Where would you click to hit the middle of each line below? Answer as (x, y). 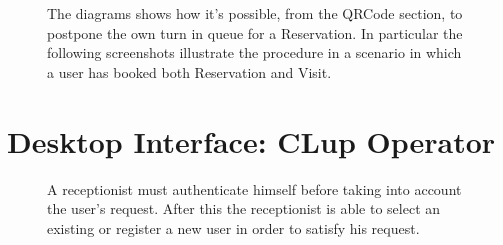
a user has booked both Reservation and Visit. (189, 71)
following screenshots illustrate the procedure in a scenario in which (254, 52)
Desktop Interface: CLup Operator (251, 140)
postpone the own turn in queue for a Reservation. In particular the (255, 32)
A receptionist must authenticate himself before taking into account (254, 188)
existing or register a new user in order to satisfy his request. (233, 227)
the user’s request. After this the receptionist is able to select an (244, 208)
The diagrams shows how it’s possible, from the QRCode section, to (255, 13)
